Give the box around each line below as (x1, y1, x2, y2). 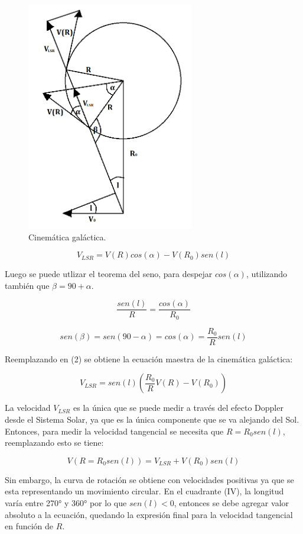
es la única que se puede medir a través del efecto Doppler (73, 401, 284, 414)
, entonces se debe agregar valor (174, 497, 289, 509)
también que (5, 279, 50, 291)
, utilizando (246, 268, 288, 280)
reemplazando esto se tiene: (5, 436, 104, 449)
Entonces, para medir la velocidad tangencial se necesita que (5, 424, 224, 437)
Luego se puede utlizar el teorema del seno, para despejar (5, 268, 213, 280)
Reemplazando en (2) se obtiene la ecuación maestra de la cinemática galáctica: (5, 352, 293, 365)
